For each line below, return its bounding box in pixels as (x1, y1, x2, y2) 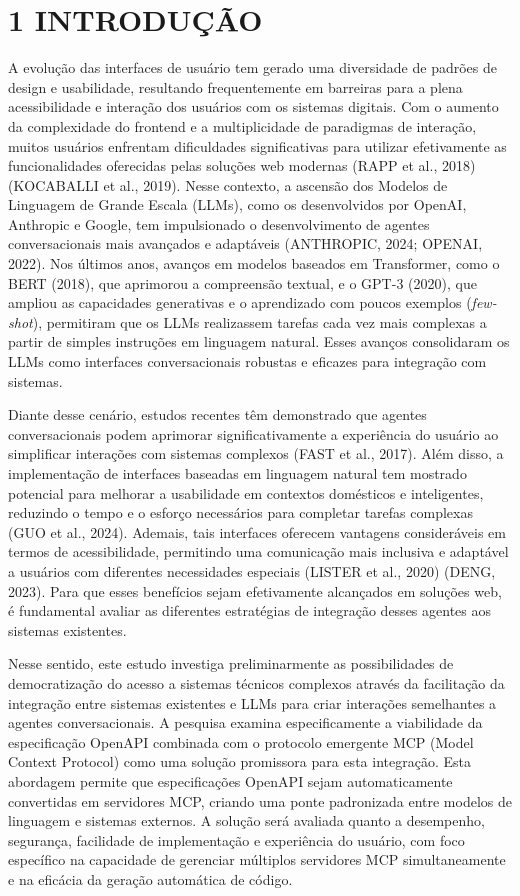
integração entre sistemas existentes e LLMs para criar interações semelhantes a (8, 692, 497, 713)
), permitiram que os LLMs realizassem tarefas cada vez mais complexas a (32, 311, 487, 332)
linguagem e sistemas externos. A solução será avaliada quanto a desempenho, (8, 810, 485, 831)
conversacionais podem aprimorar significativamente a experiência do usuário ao (8, 423, 499, 444)
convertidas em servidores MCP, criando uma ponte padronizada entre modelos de (8, 790, 512, 811)
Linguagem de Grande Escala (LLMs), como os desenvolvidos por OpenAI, (8, 194, 467, 215)
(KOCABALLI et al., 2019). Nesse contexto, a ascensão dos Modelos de (8, 174, 448, 195)
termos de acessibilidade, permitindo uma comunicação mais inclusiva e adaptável (8, 541, 509, 562)
